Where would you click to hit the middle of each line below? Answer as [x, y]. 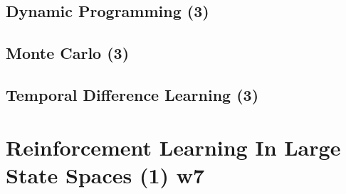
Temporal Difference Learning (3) [132, 94]
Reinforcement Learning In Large [173, 147]
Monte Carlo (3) [68, 53]
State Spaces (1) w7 [105, 174]
